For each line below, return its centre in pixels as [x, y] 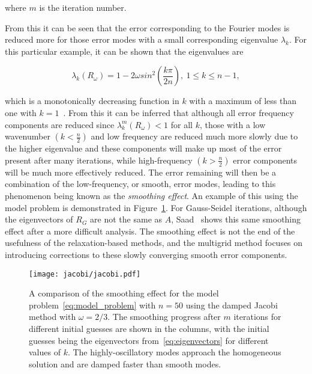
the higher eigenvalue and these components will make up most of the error [143, 148]
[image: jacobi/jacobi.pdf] [85, 274]
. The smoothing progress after [164, 317]
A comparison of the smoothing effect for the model [124, 293]
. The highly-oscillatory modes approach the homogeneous [174, 352]
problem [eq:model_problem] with [92, 305]
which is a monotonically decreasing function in [92, 101]
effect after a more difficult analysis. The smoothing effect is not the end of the [150, 231]
